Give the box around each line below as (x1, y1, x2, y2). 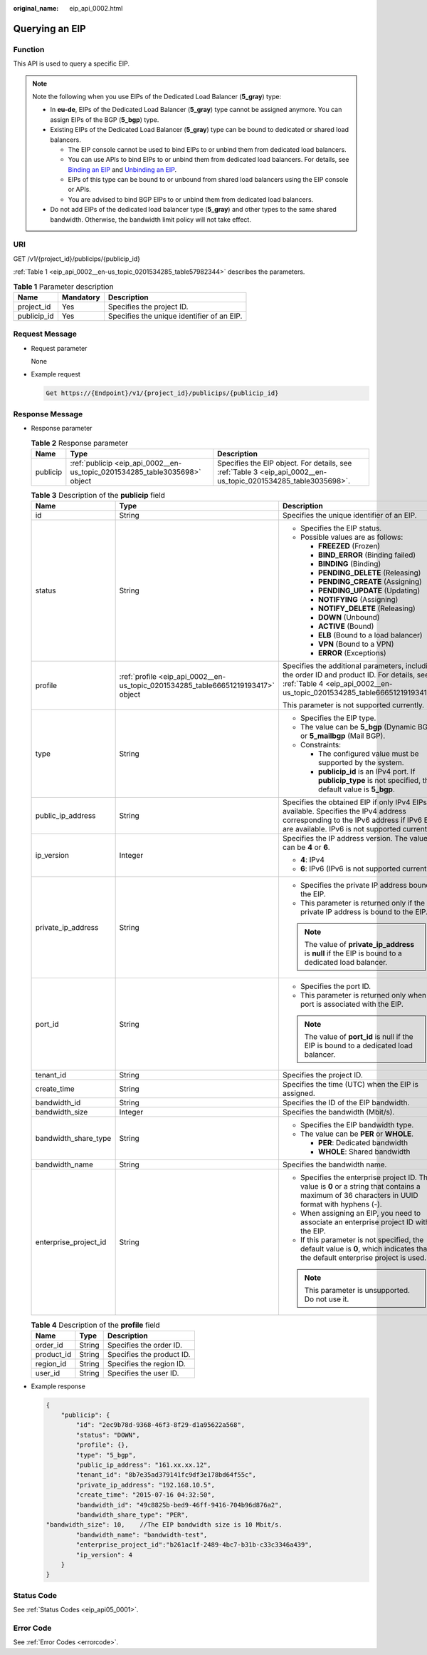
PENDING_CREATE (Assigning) (317, 577, 423, 587)
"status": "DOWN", (75, 1430, 140, 1439)
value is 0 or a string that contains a (300, 1182, 421, 1192)
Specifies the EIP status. (300, 523, 382, 533)
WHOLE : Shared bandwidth (317, 1147, 411, 1157)
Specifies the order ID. (107, 1340, 183, 1350)
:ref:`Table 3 (217, 467, 258, 477)
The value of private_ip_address (304, 940, 415, 950)
